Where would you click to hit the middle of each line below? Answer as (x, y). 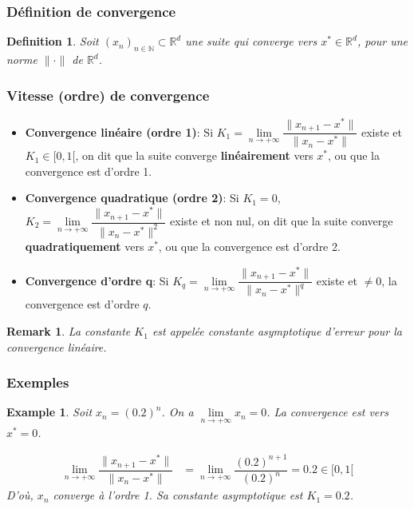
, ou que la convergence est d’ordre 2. (249, 246)
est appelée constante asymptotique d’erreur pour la (277, 331)
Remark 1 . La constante (69, 331)
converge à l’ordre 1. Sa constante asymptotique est (178, 495)
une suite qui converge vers (251, 41)
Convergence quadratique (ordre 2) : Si (132, 198)
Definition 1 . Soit (53, 41)
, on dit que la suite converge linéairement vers (194, 155)
